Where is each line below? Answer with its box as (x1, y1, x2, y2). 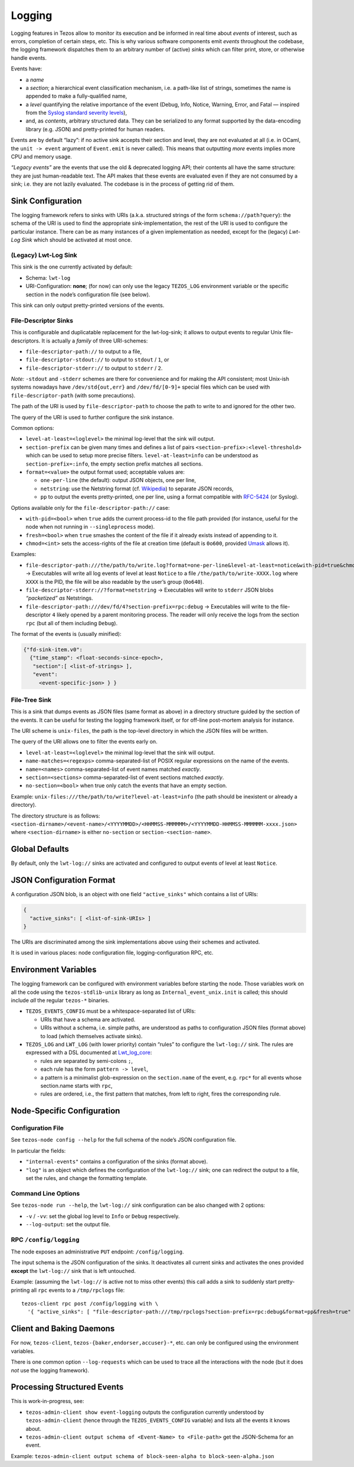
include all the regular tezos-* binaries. (11, 997, 110, 1004)
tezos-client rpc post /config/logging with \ (21, 1300, 159, 1307)
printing (11, 1287, 30, 1294)
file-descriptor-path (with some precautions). (11, 392, 136, 399)
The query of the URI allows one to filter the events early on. (11, 738, 158, 745)
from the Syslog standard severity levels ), (25, 109, 127, 117)
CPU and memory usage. (11, 153, 72, 160)
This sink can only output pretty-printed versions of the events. (11, 302, 165, 309)
